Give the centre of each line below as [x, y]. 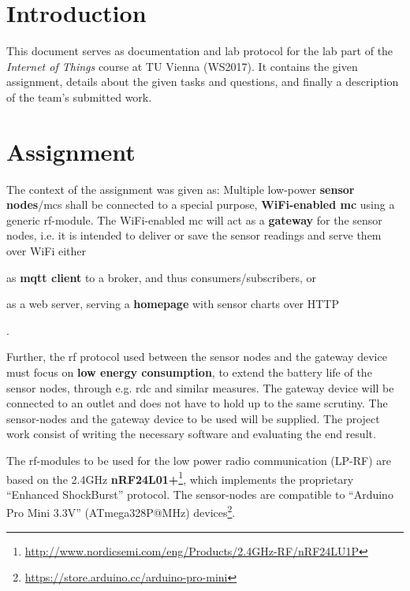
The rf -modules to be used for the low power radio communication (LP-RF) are [199, 460]
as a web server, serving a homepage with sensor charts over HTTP [173, 304]
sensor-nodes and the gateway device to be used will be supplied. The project [193, 418]
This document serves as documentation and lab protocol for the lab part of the [200, 51]
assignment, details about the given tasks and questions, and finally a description [203, 82]
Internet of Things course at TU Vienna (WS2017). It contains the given [182, 66]
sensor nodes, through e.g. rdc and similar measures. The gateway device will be [200, 387]
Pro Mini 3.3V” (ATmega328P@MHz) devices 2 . [121, 511]
